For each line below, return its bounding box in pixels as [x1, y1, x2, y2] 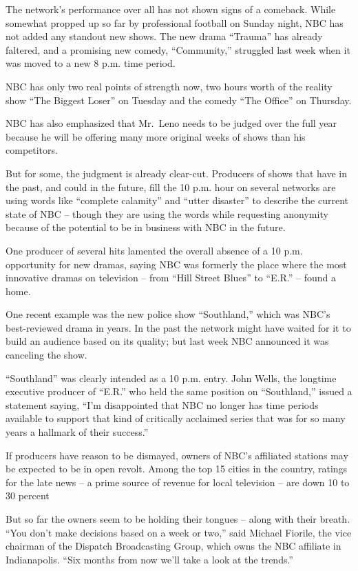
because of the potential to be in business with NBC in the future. [6, 220, 286, 234]
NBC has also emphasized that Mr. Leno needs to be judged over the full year [6, 116, 337, 130]
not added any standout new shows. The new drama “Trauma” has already [6, 29, 323, 43]
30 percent [6, 488, 50, 503]
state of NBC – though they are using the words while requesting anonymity [6, 206, 328, 221]
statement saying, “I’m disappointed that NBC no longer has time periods [6, 397, 319, 412]
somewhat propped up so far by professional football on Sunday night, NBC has [6, 15, 344, 30]
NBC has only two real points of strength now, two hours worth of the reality [6, 79, 333, 93]
